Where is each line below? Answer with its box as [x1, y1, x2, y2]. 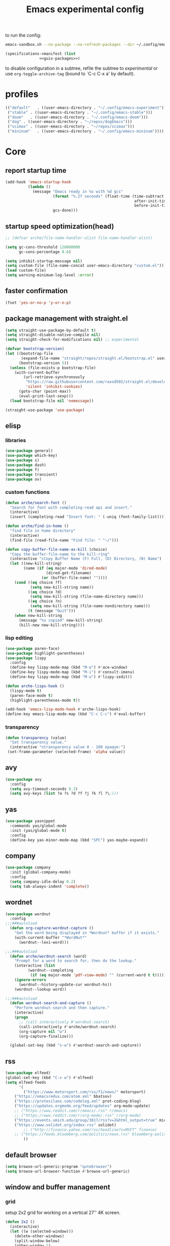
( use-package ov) [5, 477, 42, 482]
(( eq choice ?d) [27, 589, 62, 595]
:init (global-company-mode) [10, 870, 71, 875]
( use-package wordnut [5, 911, 51, 917]
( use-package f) [5, 467, 39, 472]
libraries [5, 437, 26, 444]
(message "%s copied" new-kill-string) [18, 617, 103, 623]
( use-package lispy [5, 656, 47, 661]
